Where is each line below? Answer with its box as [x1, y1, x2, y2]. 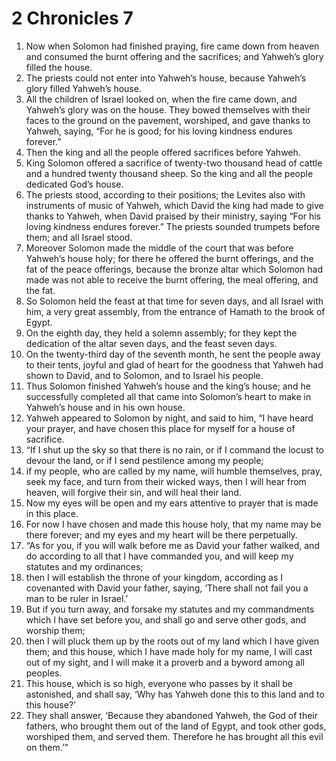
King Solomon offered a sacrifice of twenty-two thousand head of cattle [25, 157, 323, 169]
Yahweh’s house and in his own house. [25, 401, 186, 413]
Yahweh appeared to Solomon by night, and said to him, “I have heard [25, 412, 314, 424]
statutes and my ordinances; [25, 560, 144, 572]
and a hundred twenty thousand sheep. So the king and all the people [25, 167, 314, 179]
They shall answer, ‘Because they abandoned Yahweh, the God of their [25, 709, 318, 721]
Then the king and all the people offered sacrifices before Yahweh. [25, 146, 301, 158]
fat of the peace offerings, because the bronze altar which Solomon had [25, 263, 324, 275]
